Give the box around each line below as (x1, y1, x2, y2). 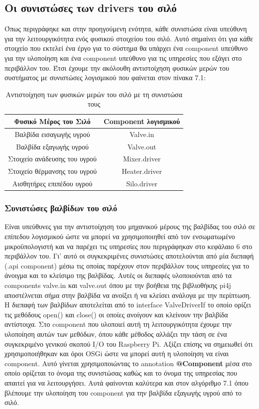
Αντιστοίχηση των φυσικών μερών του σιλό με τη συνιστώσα (5, 89, 182, 99)
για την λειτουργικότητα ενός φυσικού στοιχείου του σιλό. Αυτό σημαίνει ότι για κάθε (4, 33, 254, 43)
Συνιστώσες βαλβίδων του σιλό (4, 202, 118, 214)
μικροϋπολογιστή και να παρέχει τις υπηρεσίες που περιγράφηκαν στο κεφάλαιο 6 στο (4, 241, 253, 251)
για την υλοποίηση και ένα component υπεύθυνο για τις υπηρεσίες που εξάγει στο (4, 52, 242, 63)
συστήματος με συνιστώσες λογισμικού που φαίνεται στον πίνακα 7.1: (4, 72, 206, 83)
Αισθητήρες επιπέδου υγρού (12, 178, 93, 189)
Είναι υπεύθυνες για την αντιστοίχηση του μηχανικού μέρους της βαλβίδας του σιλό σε (4, 221, 256, 232)
